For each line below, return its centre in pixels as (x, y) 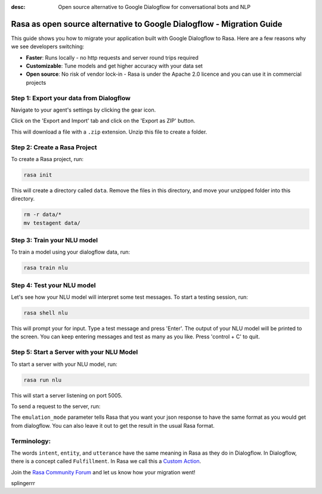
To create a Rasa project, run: (47, 159)
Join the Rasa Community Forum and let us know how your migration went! (103, 472)
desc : (18, 7)
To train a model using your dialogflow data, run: (71, 252)
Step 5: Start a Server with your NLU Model (75, 352)
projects (36, 82)
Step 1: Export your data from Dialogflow (71, 98)
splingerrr (23, 483)
